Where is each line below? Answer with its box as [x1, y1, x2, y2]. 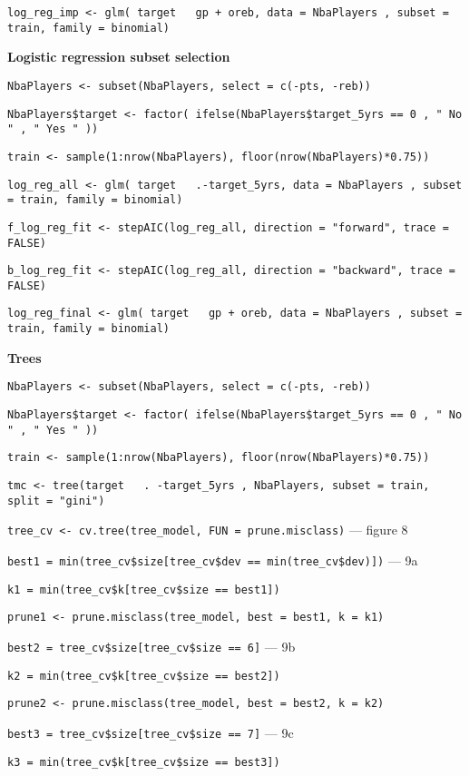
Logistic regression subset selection [7, 47, 230, 66]
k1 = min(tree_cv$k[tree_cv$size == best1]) [7, 583, 280, 596]
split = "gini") [7, 494, 105, 507]
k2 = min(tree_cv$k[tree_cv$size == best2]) [7, 669, 280, 683]
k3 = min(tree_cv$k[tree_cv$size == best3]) [7, 755, 280, 769]
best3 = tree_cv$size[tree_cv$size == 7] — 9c [7, 722, 294, 742]
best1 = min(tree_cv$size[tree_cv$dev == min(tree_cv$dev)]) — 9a [7, 550, 418, 569]
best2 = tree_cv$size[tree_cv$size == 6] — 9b [7, 636, 296, 655]
